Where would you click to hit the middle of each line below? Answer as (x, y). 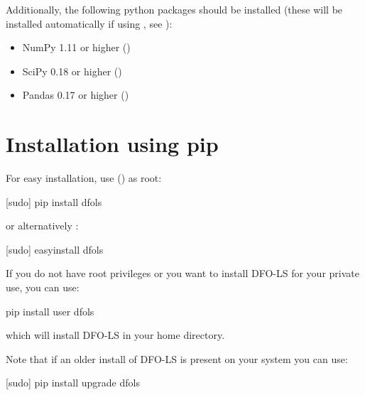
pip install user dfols (50, 311)
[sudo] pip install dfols (54, 201)
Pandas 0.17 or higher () (76, 95)
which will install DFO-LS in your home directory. (115, 335)
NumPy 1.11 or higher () (76, 47)
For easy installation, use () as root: (84, 178)
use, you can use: (43, 287)
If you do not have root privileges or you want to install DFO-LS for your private (182, 273)
